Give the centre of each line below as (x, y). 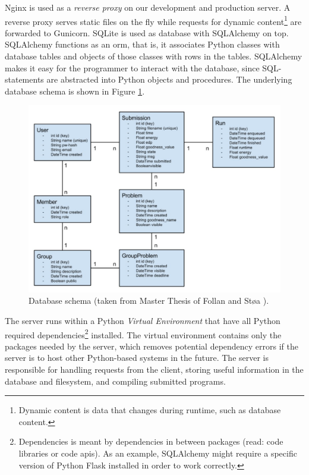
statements (24, 79)
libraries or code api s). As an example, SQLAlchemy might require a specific (158, 453)
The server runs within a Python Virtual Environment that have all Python (143, 320)
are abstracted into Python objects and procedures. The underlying (169, 79)
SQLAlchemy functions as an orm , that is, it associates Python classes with (142, 44)
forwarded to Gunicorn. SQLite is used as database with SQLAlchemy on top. (147, 32)
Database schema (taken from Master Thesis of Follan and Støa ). (149, 301)
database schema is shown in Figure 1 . (75, 91)
